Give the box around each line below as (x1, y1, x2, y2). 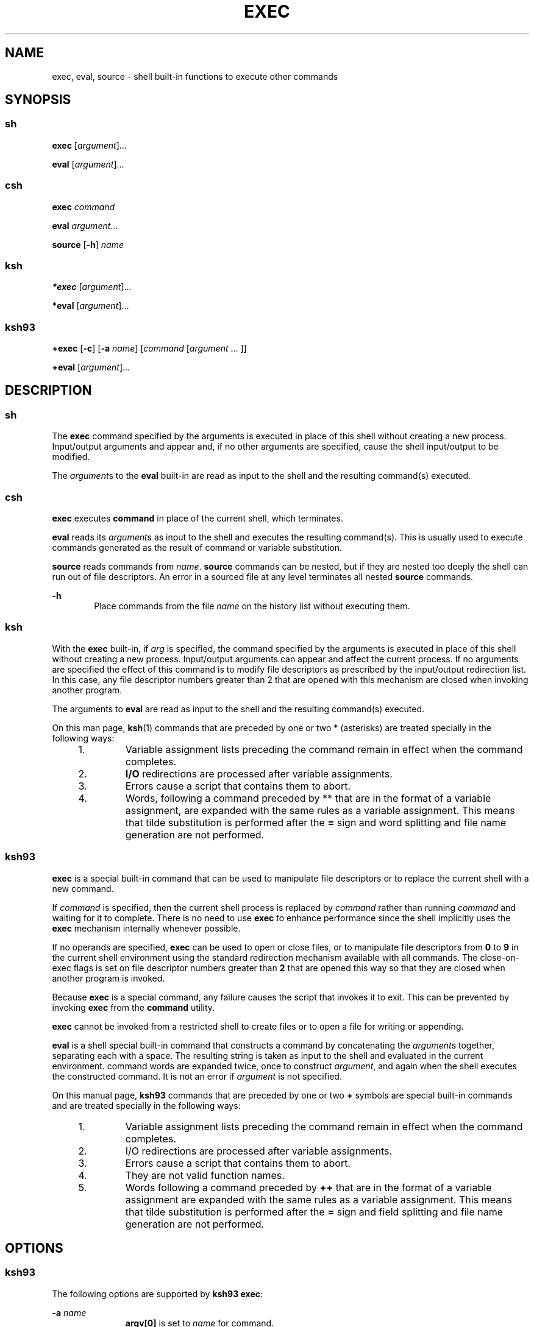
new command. (52, 883, 114, 894)
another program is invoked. (52, 972, 165, 983)
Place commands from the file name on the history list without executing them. (94, 601, 410, 612)
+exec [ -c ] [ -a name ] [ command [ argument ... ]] (52, 343, 247, 354)
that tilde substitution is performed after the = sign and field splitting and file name (125, 1205, 503, 1218)
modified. (52, 451, 90, 462)
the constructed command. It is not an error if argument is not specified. (52, 1070, 342, 1081)
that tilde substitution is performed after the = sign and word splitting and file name (125, 816, 507, 829)
